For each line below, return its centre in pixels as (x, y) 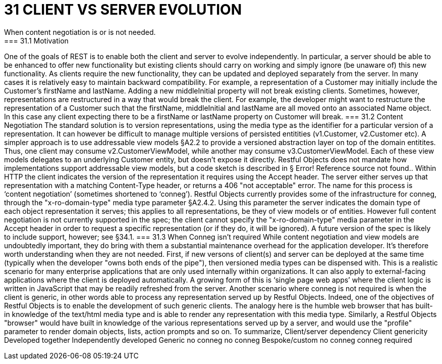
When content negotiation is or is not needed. (80, 32)
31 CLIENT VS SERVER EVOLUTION (123, 10)
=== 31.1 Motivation (36, 40)
